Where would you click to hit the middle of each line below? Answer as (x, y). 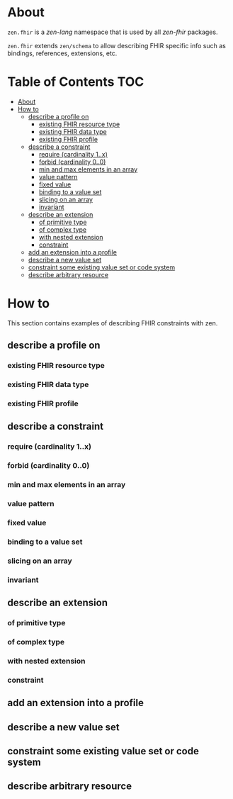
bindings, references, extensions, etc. (62, 53)
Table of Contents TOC (76, 82)
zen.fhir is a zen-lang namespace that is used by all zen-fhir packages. (113, 32)
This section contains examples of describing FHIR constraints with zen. (113, 323)
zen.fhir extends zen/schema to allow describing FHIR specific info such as (117, 45)
